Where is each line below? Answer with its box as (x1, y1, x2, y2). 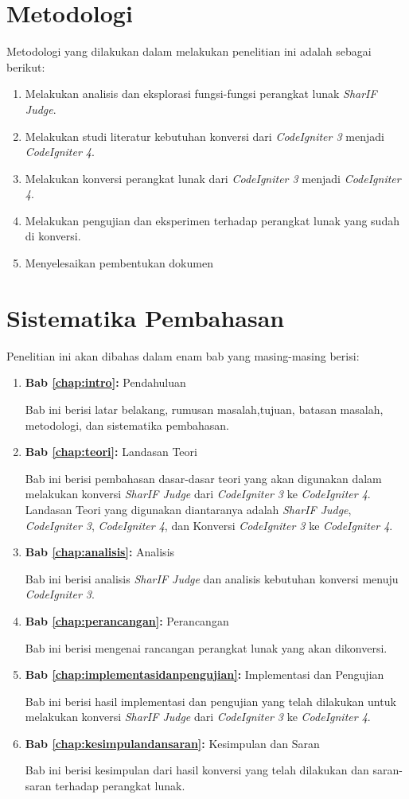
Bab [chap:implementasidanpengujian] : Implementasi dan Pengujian (25, 666, 384, 683)
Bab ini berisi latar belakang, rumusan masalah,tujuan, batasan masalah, (25, 400, 384, 417)
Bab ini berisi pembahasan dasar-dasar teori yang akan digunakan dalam (25, 470, 382, 486)
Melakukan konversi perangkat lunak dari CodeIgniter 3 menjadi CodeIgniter (25, 170, 401, 186)
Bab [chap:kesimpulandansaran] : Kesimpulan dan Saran (25, 735, 320, 751)
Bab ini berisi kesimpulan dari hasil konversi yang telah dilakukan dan (25, 762, 369, 778)
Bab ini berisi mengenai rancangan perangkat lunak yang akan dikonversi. (25, 639, 388, 656)
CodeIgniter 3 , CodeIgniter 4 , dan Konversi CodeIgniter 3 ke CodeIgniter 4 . (25, 516, 393, 533)
